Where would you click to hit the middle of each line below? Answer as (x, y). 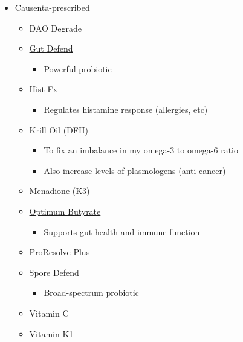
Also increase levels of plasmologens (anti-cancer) (135, 170)
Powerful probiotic (78, 68)
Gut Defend (51, 48)
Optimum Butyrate (65, 211)
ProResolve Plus (60, 252)
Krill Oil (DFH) (59, 129)
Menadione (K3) (60, 191)
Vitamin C (49, 313)
